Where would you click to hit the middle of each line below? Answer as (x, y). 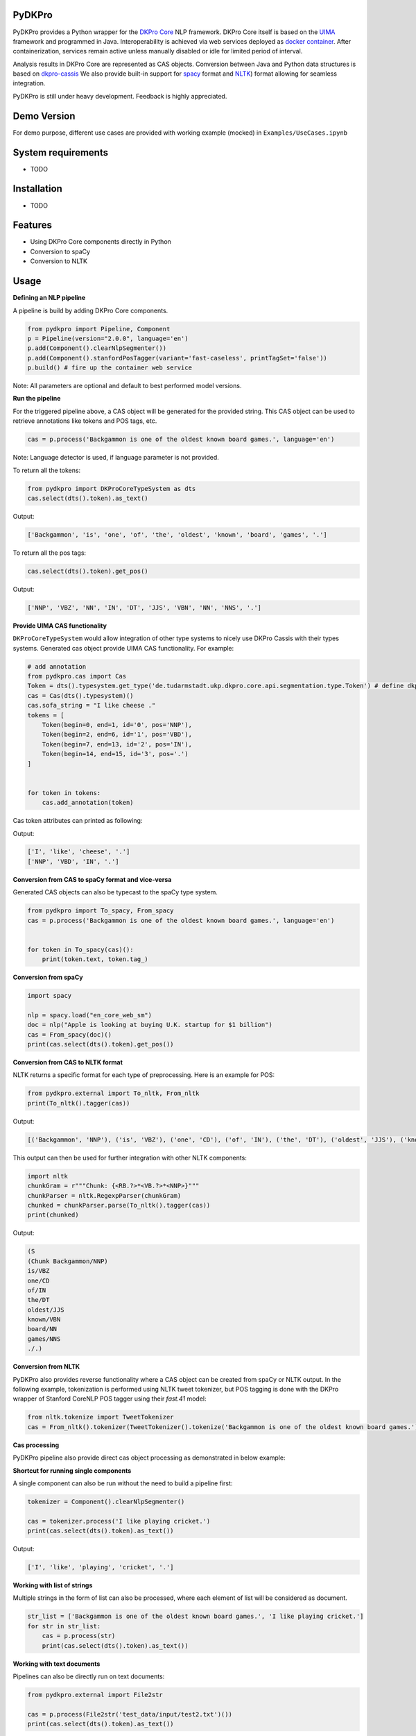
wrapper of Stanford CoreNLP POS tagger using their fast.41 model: (110, 1399)
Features (32, 225)
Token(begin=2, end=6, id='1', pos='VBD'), (117, 735)
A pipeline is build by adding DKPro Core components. (90, 310)
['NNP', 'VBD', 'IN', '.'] (73, 861)
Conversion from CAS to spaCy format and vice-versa (92, 879)
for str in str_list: (64, 1626)
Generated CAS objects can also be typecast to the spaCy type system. (115, 892)
